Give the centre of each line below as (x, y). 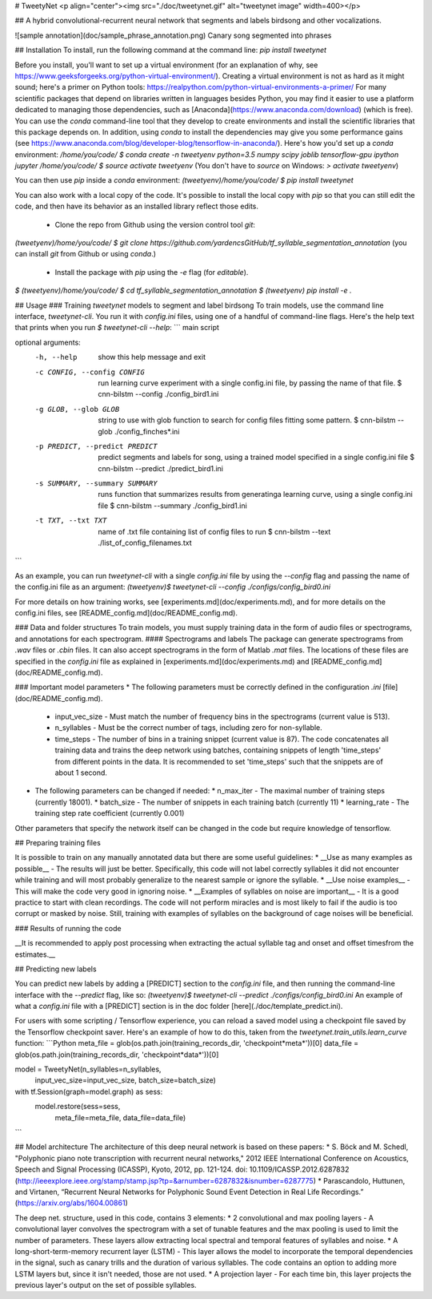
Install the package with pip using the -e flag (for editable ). (152, 272)
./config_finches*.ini (147, 431)
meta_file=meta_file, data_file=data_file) (120, 1117)
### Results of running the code (68, 928)
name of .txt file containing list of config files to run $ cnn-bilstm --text (214, 531)
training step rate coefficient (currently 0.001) (110, 813)
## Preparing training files (58, 843)
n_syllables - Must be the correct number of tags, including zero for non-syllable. (189, 728)
